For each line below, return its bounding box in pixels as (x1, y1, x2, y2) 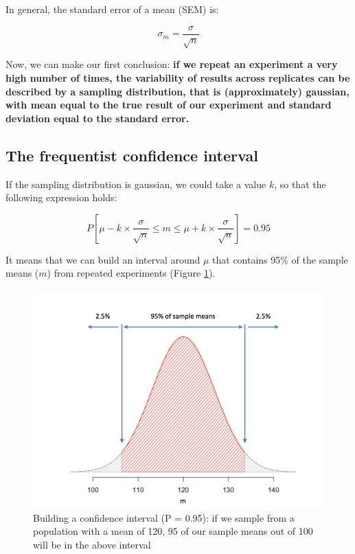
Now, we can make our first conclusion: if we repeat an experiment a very (5, 57, 338, 71)
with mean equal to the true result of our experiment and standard (5, 97, 332, 112)
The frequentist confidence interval (5, 144, 258, 165)
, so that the (274, 176, 326, 191)
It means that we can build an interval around (5, 252, 201, 266)
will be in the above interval (33, 537, 151, 551)
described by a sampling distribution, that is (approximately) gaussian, (5, 84, 350, 98)
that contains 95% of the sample (212, 252, 348, 266)
